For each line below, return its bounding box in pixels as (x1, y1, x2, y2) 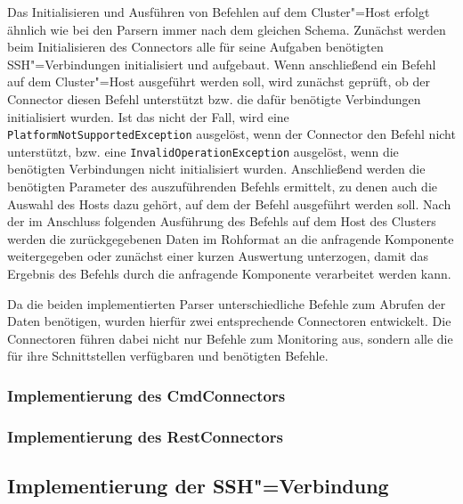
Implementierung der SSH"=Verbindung (7, 472, 389, 500)
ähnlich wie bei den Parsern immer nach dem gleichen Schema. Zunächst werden (7, 20, 446, 38)
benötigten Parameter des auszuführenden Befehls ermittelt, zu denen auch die (7, 177, 437, 196)
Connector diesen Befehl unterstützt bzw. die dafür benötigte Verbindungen (7, 89, 421, 108)
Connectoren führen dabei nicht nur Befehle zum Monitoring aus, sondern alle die (7, 329, 453, 347)
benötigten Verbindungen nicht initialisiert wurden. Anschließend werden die (7, 159, 426, 178)
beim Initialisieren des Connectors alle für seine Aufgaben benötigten (7, 37, 384, 56)
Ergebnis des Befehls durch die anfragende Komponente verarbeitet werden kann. (7, 264, 451, 283)
